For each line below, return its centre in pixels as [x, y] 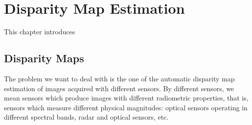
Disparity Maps [44, 58]
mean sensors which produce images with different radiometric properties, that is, [126, 98]
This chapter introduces [40, 32]
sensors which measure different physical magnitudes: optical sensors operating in [126, 107]
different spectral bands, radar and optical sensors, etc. [86, 117]
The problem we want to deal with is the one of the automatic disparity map [119, 78]
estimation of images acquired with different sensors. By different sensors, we [119, 88]
